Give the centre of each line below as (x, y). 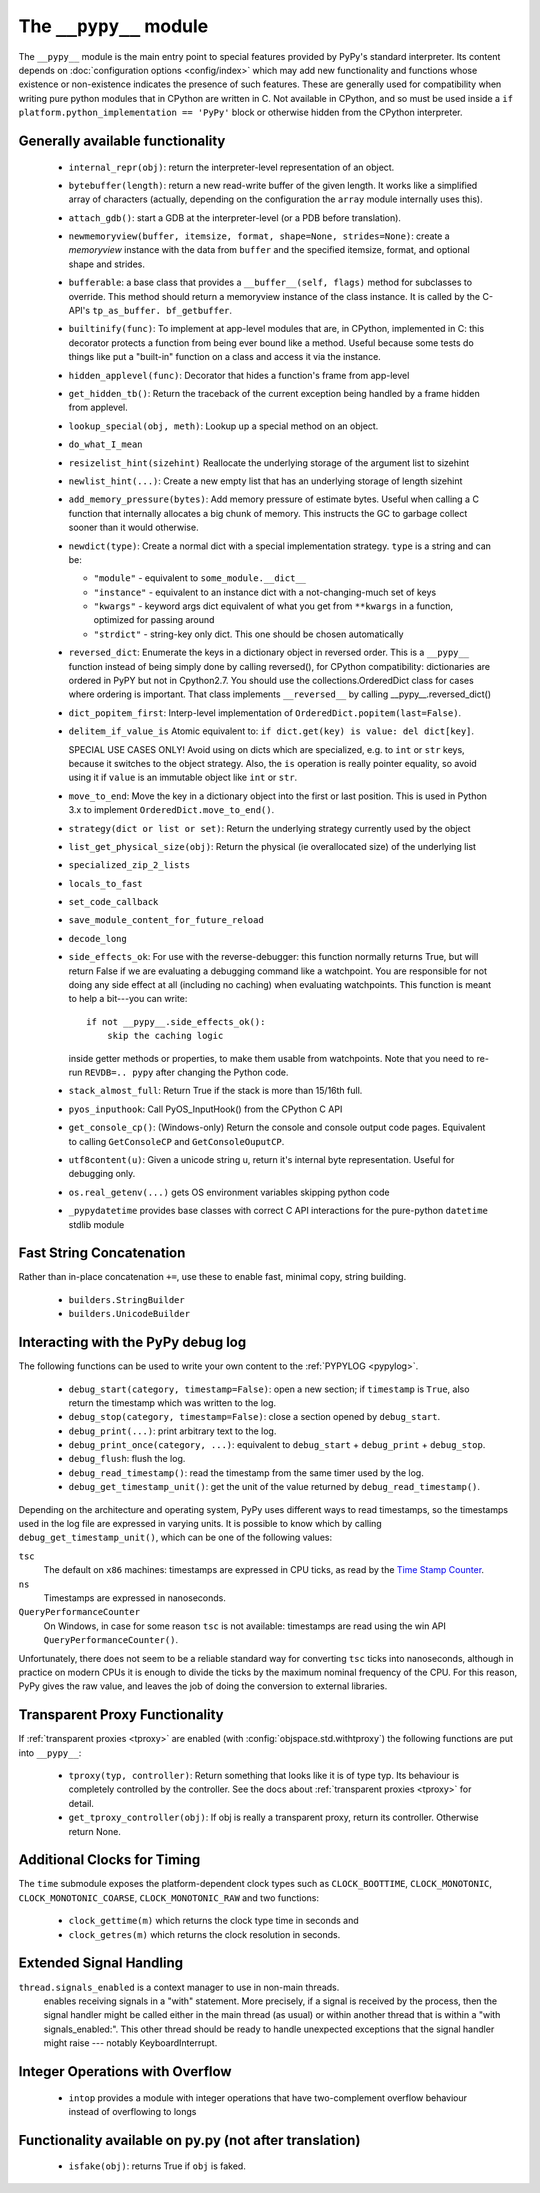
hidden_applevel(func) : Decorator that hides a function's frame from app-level (239, 375)
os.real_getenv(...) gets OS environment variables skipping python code (229, 1192)
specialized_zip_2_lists (129, 865)
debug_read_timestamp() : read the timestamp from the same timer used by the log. (246, 1472)
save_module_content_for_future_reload (166, 920)
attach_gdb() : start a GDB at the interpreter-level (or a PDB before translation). (235, 217)
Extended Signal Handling (101, 1963)
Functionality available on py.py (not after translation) (189, 2140)
